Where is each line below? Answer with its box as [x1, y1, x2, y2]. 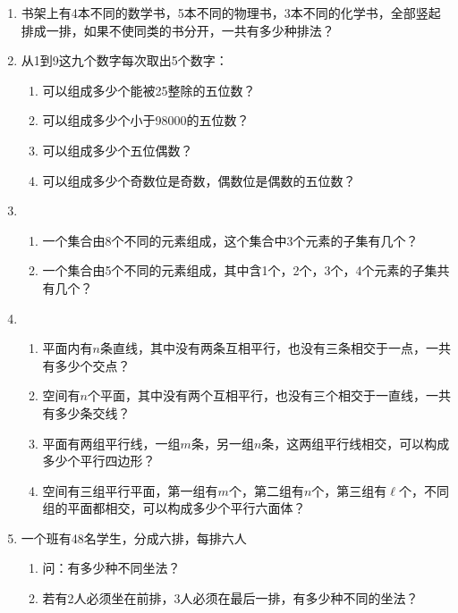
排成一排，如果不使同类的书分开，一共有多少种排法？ [21, 21, 335, 39]
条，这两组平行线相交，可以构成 [261, 433, 450, 452]
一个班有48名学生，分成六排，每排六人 [21, 528, 247, 547]
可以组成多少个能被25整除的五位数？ [42, 80, 256, 99]
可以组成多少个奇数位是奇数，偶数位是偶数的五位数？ [42, 171, 356, 189]
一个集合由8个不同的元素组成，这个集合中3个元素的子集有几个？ [42, 231, 419, 249]
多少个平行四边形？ [42, 451, 156, 470]
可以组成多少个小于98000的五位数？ [42, 111, 250, 130]
